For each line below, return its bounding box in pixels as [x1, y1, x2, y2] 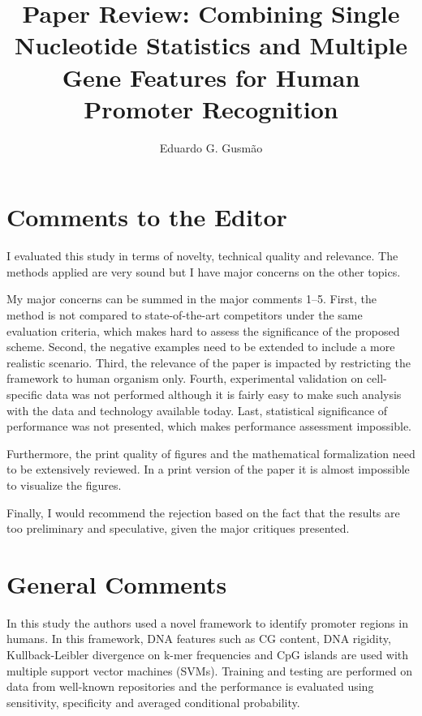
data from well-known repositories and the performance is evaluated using [6, 678, 374, 695]
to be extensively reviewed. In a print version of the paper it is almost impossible [6, 461, 410, 478]
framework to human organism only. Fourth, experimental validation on [6, 370, 364, 387]
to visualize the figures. [6, 476, 122, 493]
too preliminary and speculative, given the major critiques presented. [6, 520, 350, 537]
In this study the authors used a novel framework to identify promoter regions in [6, 614, 408, 631]
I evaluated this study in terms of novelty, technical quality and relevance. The [6, 247, 398, 264]
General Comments [6, 567, 227, 600]
